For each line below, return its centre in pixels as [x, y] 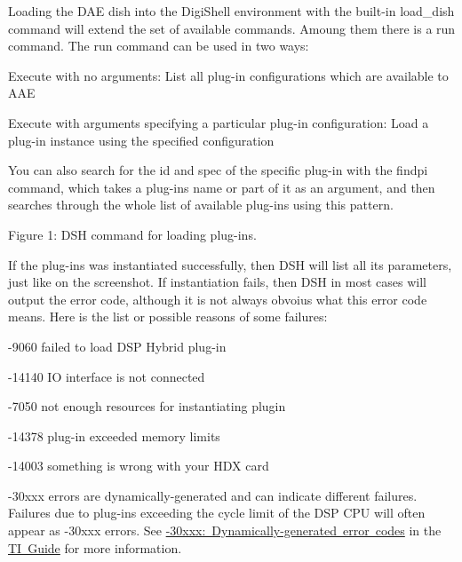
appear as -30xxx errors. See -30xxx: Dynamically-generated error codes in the [225, 530]
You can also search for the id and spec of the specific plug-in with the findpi [218, 170]
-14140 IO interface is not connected [107, 376]
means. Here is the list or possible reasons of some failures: [168, 317]
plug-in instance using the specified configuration [141, 140]
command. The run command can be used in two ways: [159, 46]
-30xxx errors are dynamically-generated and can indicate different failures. [213, 495]
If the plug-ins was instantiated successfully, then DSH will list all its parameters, [230, 264]
